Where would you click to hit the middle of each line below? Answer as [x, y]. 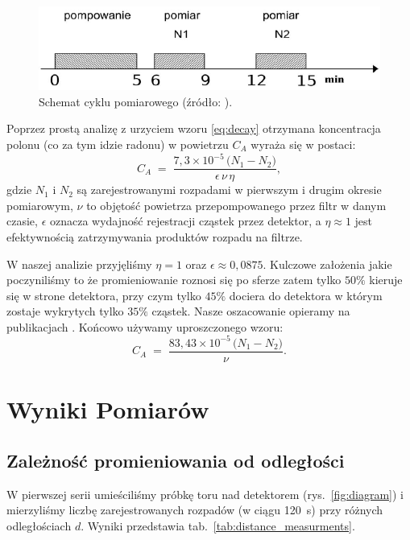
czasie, [22, 221]
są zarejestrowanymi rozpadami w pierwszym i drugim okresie [229, 190]
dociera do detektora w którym [306, 295]
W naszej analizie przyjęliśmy [79, 264]
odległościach [39, 525]
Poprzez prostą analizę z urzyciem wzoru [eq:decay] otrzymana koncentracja [194, 128]
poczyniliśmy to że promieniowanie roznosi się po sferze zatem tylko [174, 280]
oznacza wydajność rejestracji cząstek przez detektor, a [185, 221]
